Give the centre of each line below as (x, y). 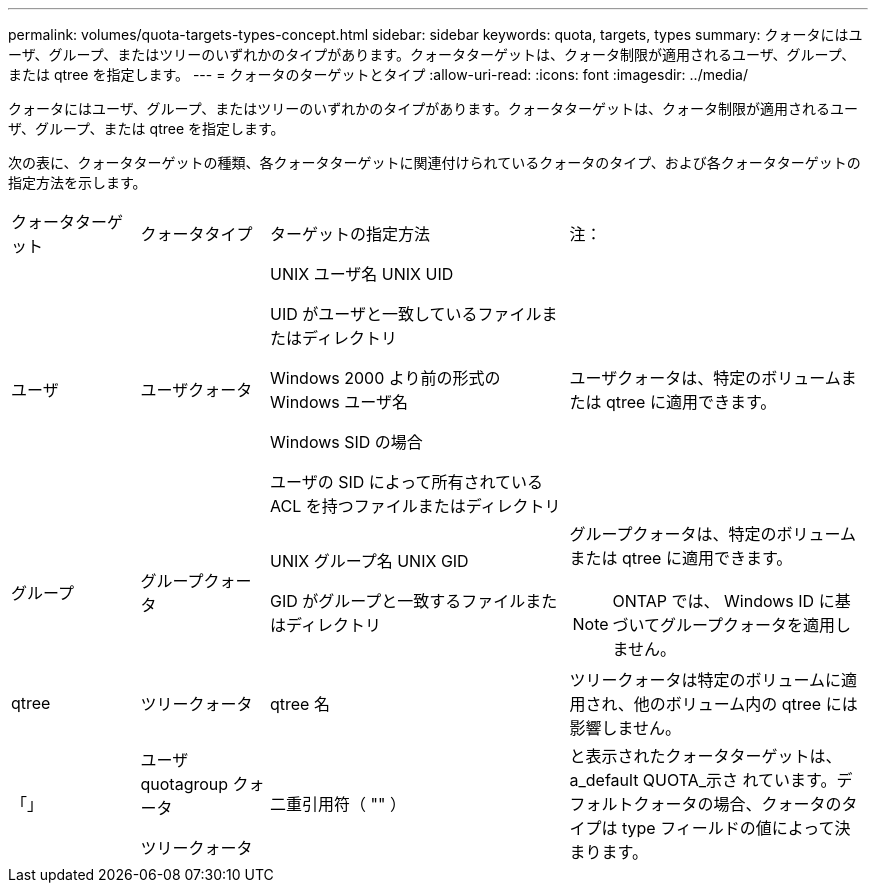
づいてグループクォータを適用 (724, 625)
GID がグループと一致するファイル (398, 601)
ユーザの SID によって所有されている (407, 482)
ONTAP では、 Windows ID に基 (731, 601)
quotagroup (184, 784)
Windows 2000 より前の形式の (385, 378)
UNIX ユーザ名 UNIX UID (362, 274)
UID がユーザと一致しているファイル (406, 314)
